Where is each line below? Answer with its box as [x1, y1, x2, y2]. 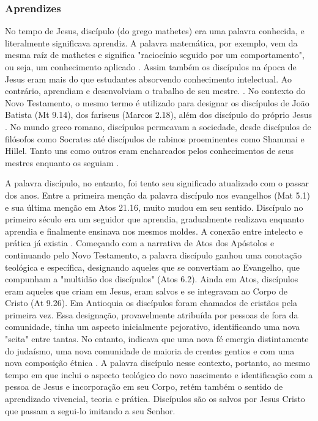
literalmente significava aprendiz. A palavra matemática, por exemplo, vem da [5, 36, 298, 49]
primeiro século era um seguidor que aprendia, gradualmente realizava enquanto [5, 213, 304, 225]
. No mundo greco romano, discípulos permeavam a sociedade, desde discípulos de [5, 120, 311, 133]
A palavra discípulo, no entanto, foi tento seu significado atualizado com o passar [5, 177, 309, 189]
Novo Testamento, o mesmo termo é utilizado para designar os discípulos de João [5, 96, 309, 109]
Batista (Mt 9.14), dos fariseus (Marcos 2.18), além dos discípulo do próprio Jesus [5, 108, 312, 121]
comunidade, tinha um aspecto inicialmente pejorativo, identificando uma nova [5, 320, 300, 333]
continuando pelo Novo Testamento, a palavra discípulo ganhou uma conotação [5, 248, 302, 261]
